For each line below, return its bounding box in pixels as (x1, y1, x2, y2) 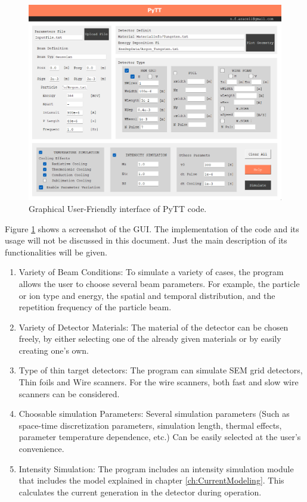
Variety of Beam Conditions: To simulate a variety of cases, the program (18, 266, 284, 278)
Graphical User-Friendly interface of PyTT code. (29, 202, 207, 214)
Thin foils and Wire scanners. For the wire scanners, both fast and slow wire (18, 376, 299, 388)
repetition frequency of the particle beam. (18, 301, 172, 313)
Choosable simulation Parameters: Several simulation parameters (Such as (18, 407, 290, 420)
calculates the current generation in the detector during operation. (18, 485, 262, 498)
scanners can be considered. (18, 387, 120, 400)
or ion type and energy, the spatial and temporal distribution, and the (18, 289, 275, 301)
